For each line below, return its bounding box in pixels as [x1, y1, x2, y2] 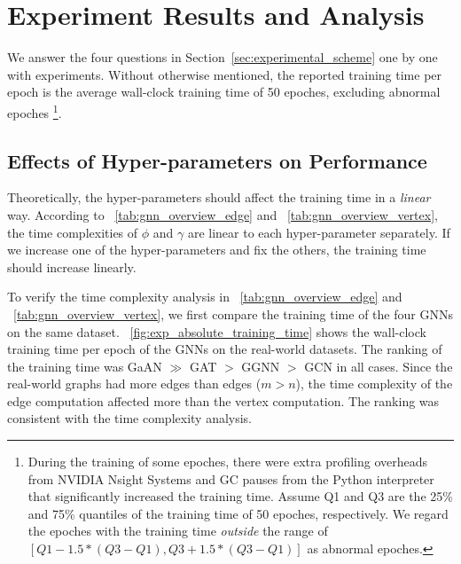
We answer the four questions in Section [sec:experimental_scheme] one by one [7, 48, 438, 67]
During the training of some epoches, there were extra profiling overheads [27, 452, 428, 471]
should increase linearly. [7, 257, 137, 276]
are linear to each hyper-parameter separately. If [187, 223, 450, 241]
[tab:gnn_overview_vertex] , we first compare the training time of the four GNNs [13, 304, 453, 323]
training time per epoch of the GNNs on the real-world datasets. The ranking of [7, 340, 442, 358]
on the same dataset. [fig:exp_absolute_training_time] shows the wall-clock [7, 322, 426, 341]
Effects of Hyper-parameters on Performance [7, 146, 427, 174]
